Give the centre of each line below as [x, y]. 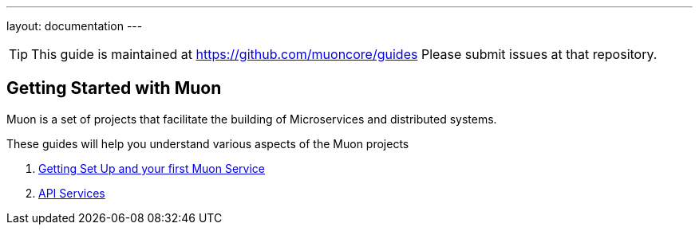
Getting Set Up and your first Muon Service [152, 168]
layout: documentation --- [75, 26]
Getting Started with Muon [114, 88]
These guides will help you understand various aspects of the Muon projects [208, 143]
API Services [72, 193]
